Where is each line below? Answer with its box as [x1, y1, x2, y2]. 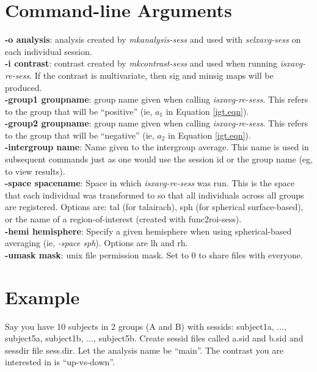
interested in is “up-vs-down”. [5, 356, 115, 368]
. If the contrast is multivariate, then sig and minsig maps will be [29, 68, 274, 81]
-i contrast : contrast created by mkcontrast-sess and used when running [5, 57, 278, 70]
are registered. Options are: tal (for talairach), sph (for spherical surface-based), [5, 200, 304, 213]
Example [5, 284, 80, 309]
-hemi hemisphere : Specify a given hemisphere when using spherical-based [5, 224, 292, 237]
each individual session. [5, 45, 92, 57]
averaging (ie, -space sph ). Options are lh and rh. [5, 236, 188, 249]
